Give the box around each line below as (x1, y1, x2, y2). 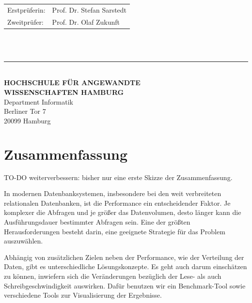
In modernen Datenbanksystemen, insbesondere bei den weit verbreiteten (4, 188, 221, 198)
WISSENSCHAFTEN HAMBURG (4, 87, 124, 97)
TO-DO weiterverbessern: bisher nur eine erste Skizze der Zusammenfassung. (4, 172, 233, 182)
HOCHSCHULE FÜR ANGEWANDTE (4, 77, 141, 88)
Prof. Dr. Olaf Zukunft (52, 16, 120, 27)
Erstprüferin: (7, 4, 46, 15)
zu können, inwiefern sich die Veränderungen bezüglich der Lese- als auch (4, 271, 221, 281)
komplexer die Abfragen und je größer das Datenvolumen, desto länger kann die (4, 207, 241, 217)
